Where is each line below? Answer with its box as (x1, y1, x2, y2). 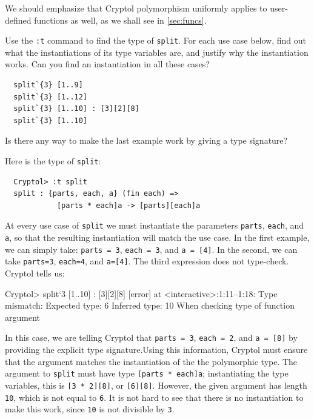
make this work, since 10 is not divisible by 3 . (5, 403, 175, 415)
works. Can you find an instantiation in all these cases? (5, 58, 210, 70)
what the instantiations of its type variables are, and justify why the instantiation (5, 45, 309, 58)
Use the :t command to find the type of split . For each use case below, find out (5, 34, 307, 47)
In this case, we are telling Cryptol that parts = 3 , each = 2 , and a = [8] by (5, 331, 298, 344)
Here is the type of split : (5, 155, 101, 167)
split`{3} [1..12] (13, 92, 88, 101)
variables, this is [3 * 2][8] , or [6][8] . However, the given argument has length (5, 378, 307, 391)
